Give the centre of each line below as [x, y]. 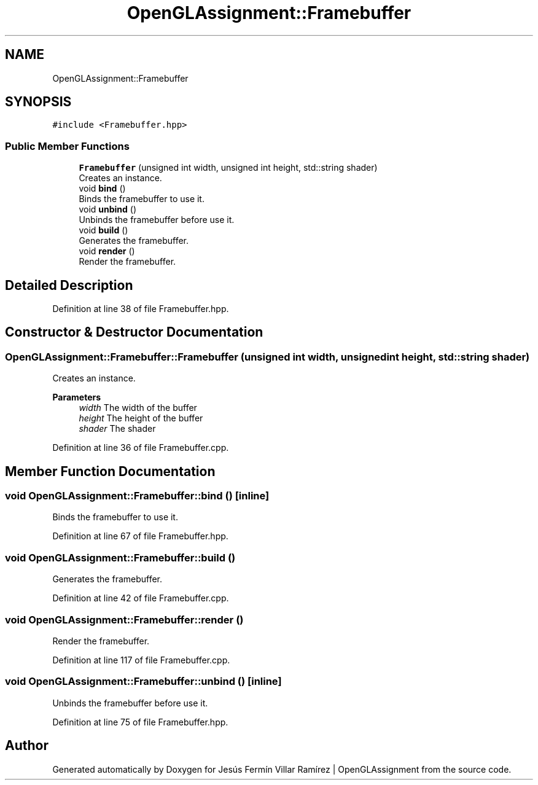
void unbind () [108, 209]
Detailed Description [69, 285]
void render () [107, 251]
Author [27, 746]
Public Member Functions [67, 146]
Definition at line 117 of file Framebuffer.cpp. [141, 660]
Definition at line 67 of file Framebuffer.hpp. [140, 536]
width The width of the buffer [138, 408]
